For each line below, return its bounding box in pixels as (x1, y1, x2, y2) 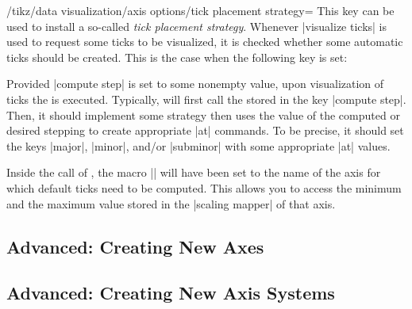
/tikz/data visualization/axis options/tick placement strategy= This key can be (6, 2, 395, 18)
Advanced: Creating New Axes (6, 234, 264, 258)
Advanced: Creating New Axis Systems (6, 280, 335, 305)
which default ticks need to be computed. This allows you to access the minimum (6, 179, 402, 196)
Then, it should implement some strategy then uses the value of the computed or (6, 106, 400, 123)
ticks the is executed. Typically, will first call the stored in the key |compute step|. (6, 90, 406, 107)
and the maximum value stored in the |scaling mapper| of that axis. (6, 195, 336, 212)
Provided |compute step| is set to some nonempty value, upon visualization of (6, 75, 384, 92)
